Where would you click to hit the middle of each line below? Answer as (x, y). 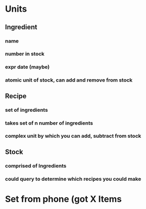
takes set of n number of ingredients (49, 123)
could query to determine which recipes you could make (73, 179)
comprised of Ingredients (36, 166)
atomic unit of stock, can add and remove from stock (69, 80)
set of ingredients (26, 110)
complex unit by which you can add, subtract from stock (73, 136)
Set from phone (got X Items (63, 199)
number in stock (25, 54)
